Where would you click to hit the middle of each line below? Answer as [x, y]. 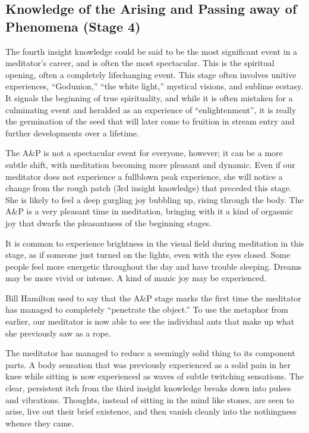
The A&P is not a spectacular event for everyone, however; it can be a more [144, 153]
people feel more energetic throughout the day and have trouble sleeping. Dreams [154, 266]
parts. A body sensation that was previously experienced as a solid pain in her [148, 364]
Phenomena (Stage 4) [73, 26]
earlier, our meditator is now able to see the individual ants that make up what [150, 321]
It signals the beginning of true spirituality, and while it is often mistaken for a [149, 97]
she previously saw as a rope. [58, 333]
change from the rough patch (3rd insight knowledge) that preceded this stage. [149, 188]
